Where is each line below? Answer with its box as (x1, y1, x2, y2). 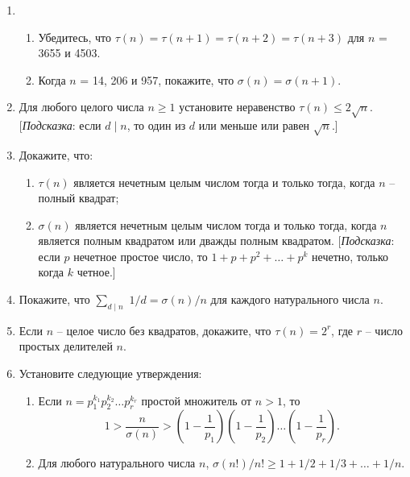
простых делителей (19, 338, 113, 355)
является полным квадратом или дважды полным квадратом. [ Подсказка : (38, 232, 395, 249)
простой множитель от (141, 392, 252, 409)
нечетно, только (312, 247, 389, 264)
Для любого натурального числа (38, 454, 196, 471)
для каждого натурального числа (210, 291, 370, 308)
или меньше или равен (198, 117, 310, 134)
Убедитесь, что (38, 28, 112, 45)
